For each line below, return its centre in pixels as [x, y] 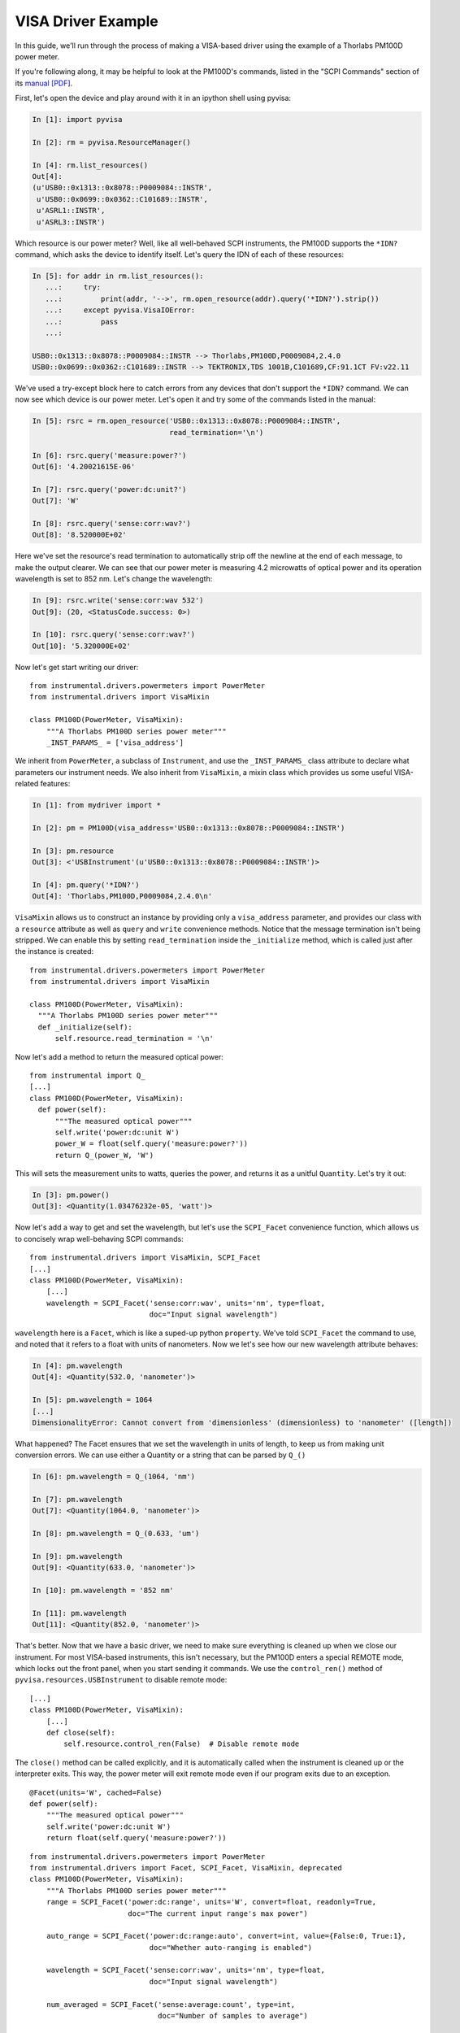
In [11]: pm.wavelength [80, 1613]
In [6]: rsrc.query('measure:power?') [109, 455]
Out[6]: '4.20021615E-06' [84, 467]
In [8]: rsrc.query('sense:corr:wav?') [111, 523]
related [27, 784]
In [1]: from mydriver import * [97, 805]
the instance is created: [54, 951]
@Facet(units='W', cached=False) [96, 1792]
